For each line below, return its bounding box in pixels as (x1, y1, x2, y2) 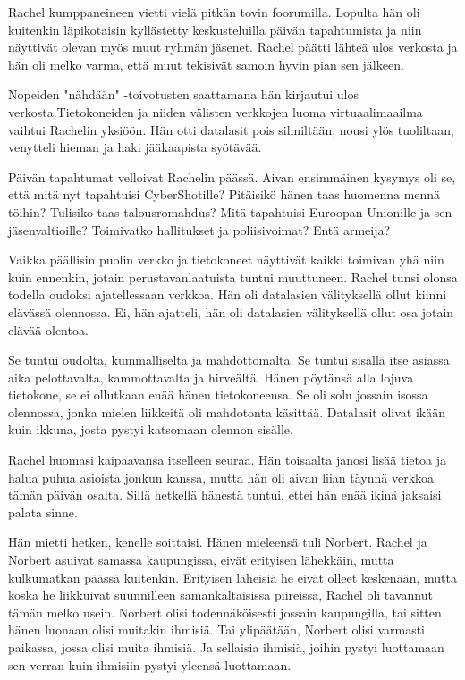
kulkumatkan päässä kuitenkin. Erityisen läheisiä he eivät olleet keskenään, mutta (8, 567, 457, 586)
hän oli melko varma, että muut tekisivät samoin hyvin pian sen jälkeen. (8, 55, 404, 73)
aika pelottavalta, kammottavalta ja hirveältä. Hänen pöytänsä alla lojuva (8, 367, 414, 386)
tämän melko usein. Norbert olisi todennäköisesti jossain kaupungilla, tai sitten (8, 602, 442, 621)
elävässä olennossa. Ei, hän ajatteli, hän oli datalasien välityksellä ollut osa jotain (8, 302, 454, 321)
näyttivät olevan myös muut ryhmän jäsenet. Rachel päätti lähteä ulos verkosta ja (8, 38, 458, 56)
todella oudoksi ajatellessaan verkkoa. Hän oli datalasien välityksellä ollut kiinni (8, 285, 447, 304)
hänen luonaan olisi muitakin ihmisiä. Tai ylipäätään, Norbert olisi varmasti (8, 620, 425, 639)
